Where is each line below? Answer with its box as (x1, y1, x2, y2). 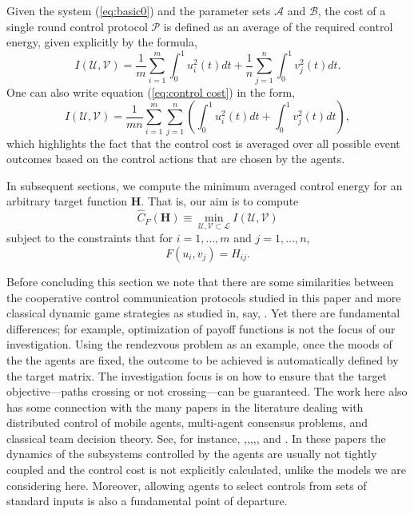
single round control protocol (6, 18, 148, 34)
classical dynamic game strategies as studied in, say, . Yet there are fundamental (6, 305, 400, 321)
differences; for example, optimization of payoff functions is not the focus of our (6, 320, 396, 337)
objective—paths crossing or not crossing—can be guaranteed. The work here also (6, 383, 408, 400)
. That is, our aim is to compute (141, 193, 299, 209)
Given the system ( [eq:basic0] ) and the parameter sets (6, 2, 271, 18)
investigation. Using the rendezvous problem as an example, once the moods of (6, 336, 392, 353)
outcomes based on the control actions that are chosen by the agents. (6, 150, 345, 167)
